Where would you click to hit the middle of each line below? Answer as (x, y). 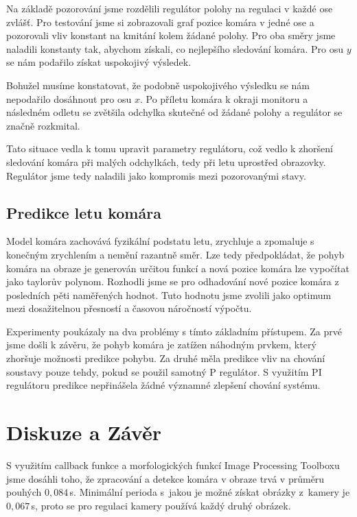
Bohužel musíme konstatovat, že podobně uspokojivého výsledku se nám (158, 85)
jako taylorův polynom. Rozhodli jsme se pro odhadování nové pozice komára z (173, 281)
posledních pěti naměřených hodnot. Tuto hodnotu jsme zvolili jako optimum (169, 294)
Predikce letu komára (84, 212)
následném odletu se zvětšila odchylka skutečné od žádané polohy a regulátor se (174, 112)
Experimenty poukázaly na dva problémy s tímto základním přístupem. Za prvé (174, 331)
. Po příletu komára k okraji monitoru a (224, 98)
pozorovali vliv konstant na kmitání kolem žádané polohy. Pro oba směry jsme (171, 35)
